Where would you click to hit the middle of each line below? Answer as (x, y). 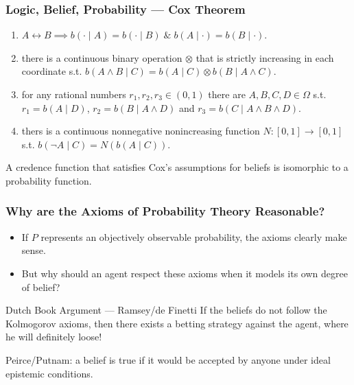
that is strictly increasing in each (265, 57)
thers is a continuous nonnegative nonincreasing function (141, 131)
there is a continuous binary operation (102, 57)
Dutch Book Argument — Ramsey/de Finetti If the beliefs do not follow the (166, 310)
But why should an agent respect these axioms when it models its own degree (185, 273)
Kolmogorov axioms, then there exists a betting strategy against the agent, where (177, 323)
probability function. (49, 180)
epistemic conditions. (49, 373)
